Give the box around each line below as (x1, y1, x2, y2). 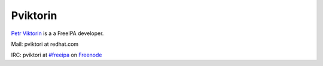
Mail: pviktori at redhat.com (11, 40, 79, 48)
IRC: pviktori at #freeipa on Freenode (11, 51, 102, 59)
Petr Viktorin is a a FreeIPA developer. (11, 30, 104, 37)
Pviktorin (11, 9, 57, 22)
